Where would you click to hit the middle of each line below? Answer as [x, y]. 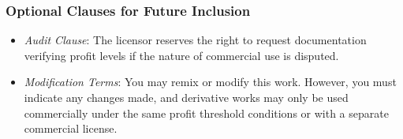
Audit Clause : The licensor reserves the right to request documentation [195, 40]
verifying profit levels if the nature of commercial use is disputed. [181, 55]
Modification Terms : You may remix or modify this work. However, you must [210, 82]
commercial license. [71, 128]
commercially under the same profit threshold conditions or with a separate [206, 113]
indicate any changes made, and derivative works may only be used [186, 97]
